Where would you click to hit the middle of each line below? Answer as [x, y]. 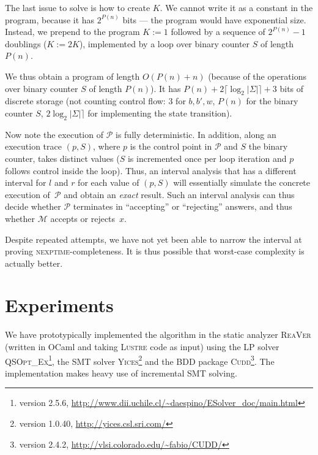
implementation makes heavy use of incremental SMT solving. [121, 373]
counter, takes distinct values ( [62, 158]
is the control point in [171, 146]
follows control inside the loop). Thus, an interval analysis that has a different [151, 170]
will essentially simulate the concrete [242, 182]
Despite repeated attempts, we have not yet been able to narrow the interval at [153, 239]
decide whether [33, 206]
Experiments [59, 305]
